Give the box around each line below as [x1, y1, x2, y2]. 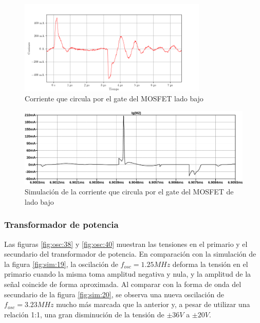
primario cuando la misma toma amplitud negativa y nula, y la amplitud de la [4, 268, 251, 279]
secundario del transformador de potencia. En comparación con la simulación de [4, 248, 256, 259]
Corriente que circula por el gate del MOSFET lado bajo [25, 93, 203, 104]
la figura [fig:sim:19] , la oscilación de [4, 258, 118, 269]
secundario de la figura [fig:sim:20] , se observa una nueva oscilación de [4, 289, 224, 299]
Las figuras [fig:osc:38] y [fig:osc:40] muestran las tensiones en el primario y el [4, 238, 248, 249]
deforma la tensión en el [172, 258, 248, 269]
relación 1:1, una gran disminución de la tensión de [4, 309, 164, 319]
